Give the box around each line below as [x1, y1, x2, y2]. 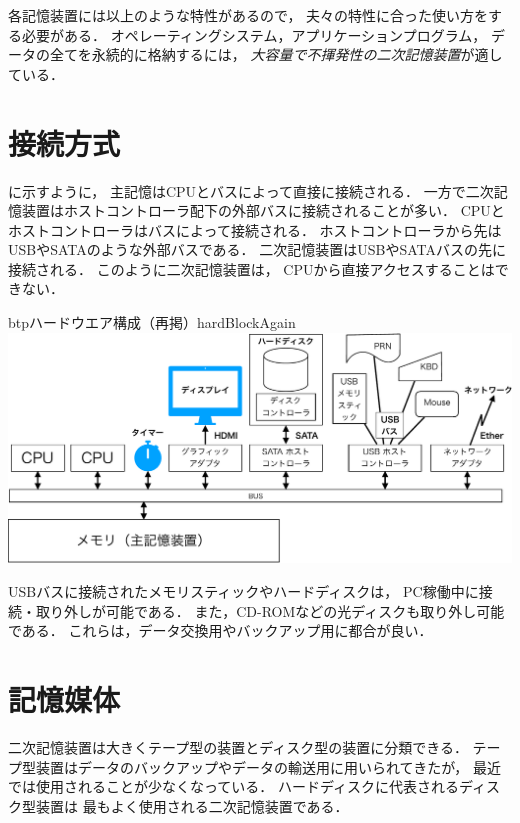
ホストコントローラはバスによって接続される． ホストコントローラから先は [8, 219, 502, 240]
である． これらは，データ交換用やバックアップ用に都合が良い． [8, 620, 433, 641]
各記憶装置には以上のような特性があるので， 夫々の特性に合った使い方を [8, 5, 489, 25]
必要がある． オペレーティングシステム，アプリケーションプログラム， [21, 24, 487, 45]
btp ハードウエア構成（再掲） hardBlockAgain [8, 312, 296, 333]
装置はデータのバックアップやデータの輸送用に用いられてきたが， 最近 [35, 756, 501, 777]
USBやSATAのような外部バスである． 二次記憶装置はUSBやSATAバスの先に [8, 239, 507, 260]
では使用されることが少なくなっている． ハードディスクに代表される [8, 776, 459, 797]
